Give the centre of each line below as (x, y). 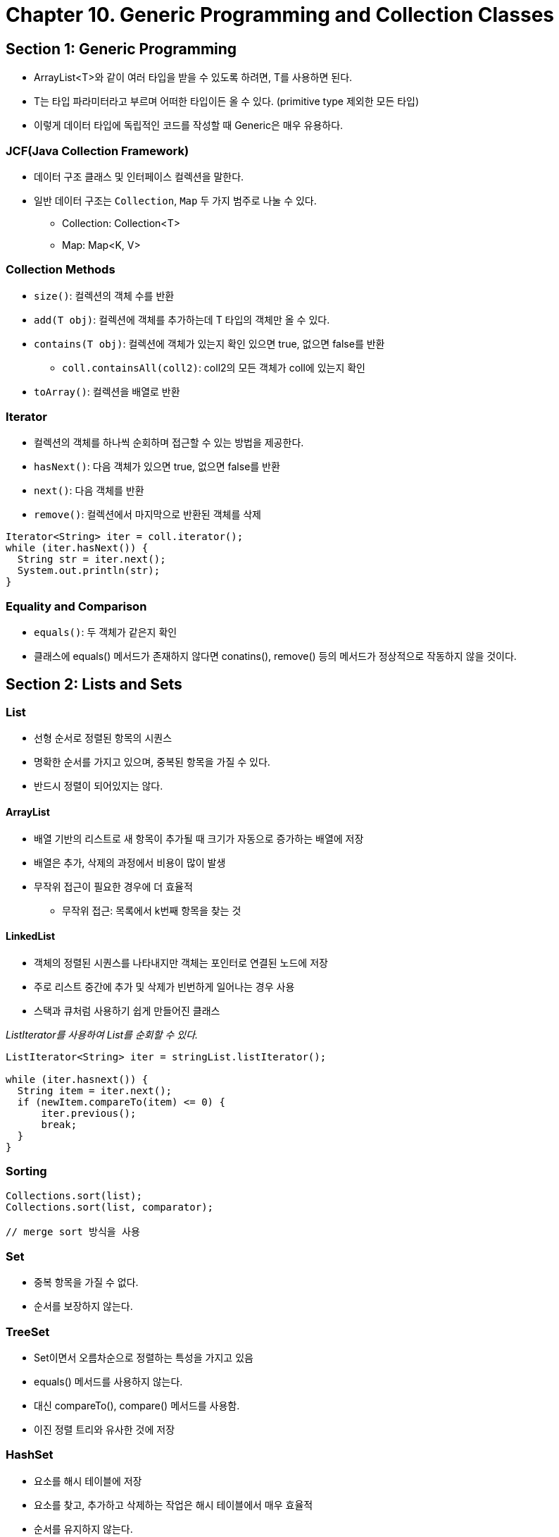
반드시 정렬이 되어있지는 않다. (99, 786)
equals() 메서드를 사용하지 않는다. (108, 1382)
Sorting (26, 1171)
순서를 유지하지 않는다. (83, 1529)
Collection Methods (61, 270)
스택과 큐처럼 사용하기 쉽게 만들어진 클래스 (127, 1010)
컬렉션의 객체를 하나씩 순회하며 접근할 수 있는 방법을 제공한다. (169, 443)
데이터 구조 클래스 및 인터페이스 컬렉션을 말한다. (139, 176)
